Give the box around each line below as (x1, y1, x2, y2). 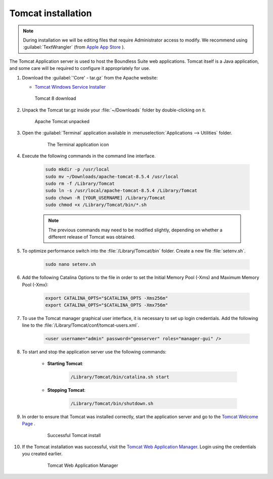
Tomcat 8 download (34, 95, 76, 101)
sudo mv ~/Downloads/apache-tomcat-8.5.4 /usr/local (45, 174, 179, 179)
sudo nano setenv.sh (45, 261, 96, 267)
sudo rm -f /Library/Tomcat (45, 181, 115, 186)
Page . (22, 421, 35, 427)
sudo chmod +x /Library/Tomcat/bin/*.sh (45, 202, 147, 208)
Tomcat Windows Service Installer (34, 84, 106, 90)
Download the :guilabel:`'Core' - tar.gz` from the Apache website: (22, 74, 158, 81)
